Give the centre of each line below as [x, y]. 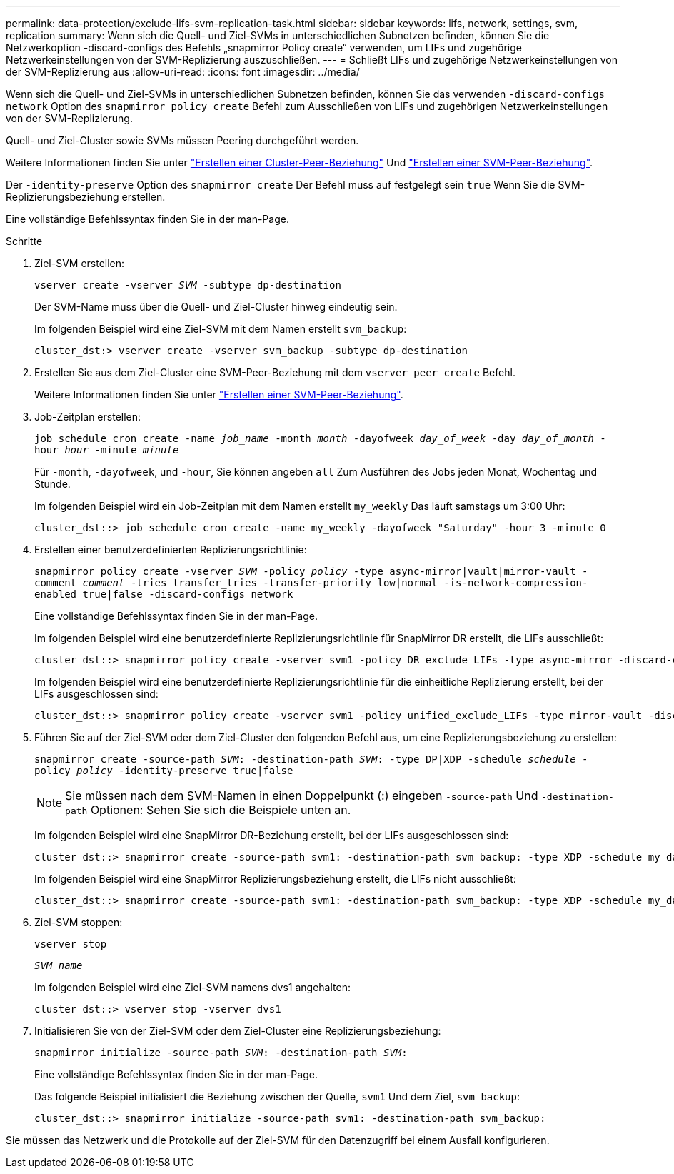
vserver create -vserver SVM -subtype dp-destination [188, 285]
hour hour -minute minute [107, 450]
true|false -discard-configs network [188, 594]
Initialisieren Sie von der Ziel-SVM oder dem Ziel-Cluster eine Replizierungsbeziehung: [238, 1031]
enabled [56, 594]
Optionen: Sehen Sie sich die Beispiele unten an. [221, 810]
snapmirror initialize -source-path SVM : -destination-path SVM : [221, 1053]
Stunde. [52, 484]
